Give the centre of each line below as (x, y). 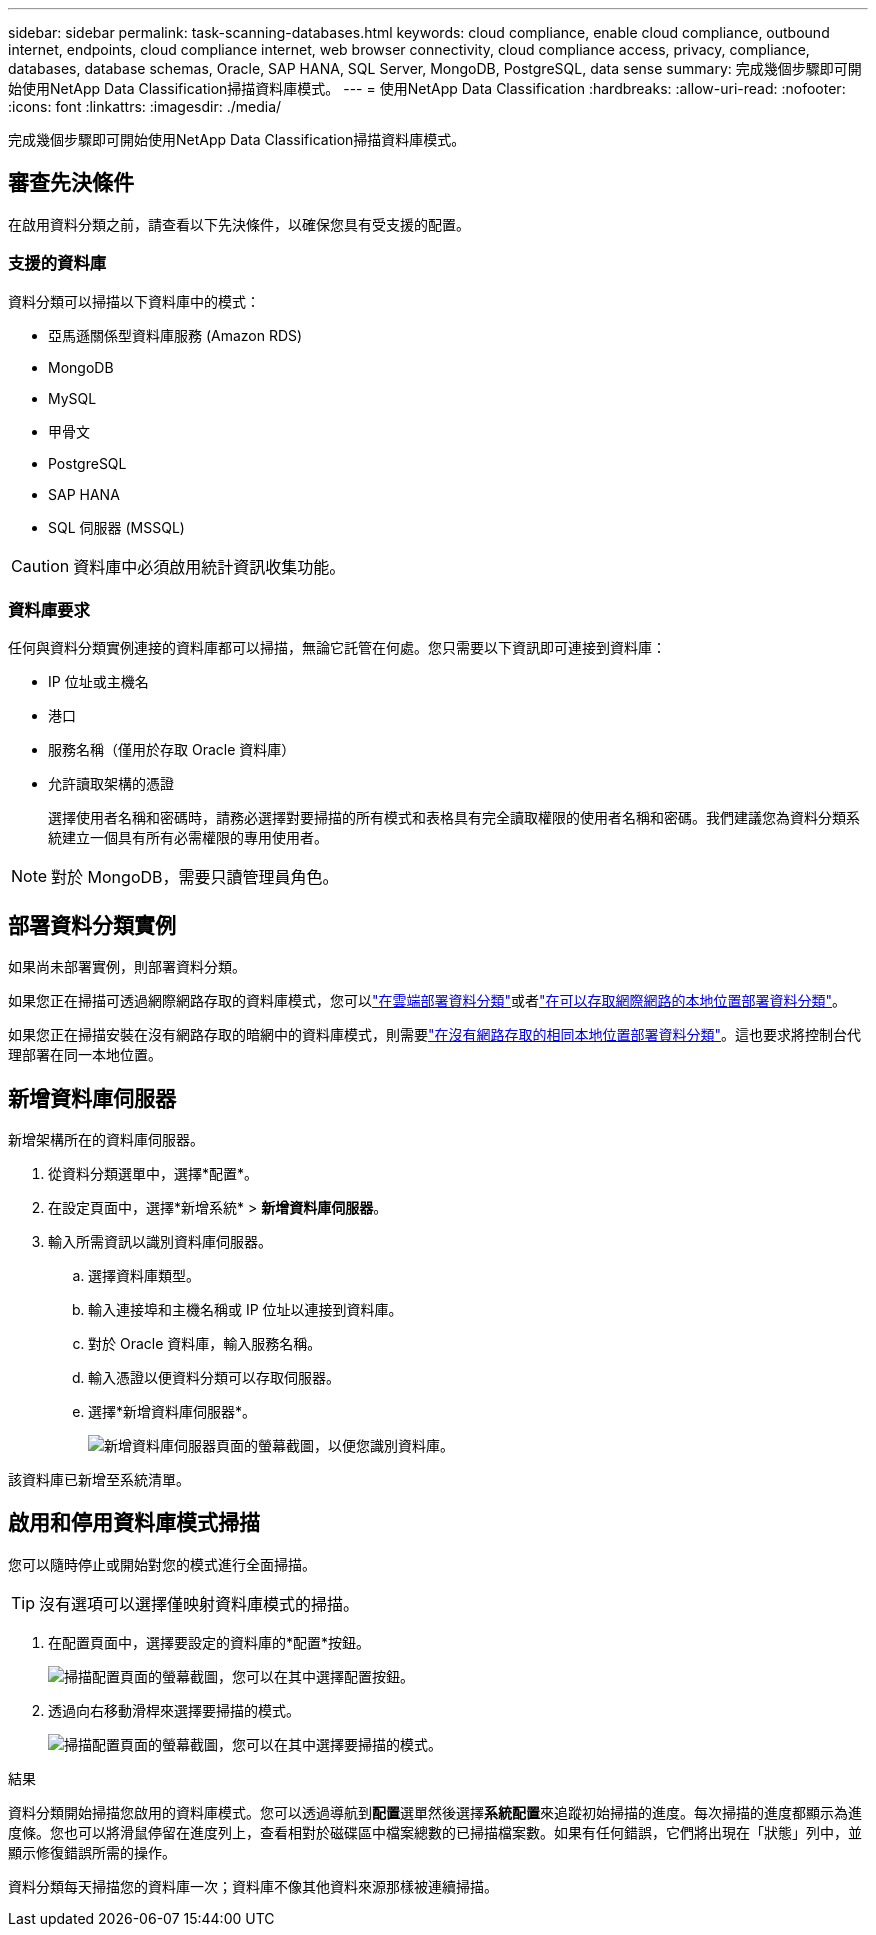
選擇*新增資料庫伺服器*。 (172, 1412)
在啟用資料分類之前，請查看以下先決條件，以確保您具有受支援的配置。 (239, 224)
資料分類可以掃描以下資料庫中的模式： (134, 301)
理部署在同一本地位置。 (85, 1055)
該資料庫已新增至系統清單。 (99, 1480)
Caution (40, 565)
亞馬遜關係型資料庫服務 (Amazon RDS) (175, 335)
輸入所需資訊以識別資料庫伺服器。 (160, 1242)
